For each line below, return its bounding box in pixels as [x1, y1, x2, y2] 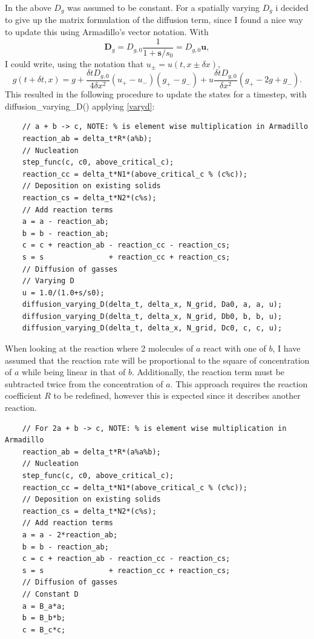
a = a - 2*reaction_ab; [22, 530, 118, 539]
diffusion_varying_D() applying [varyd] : [5, 99, 155, 112]
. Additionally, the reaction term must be [131, 365, 285, 378]
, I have [272, 342, 301, 355]
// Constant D [22, 589, 79, 598]
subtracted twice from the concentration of [5, 377, 163, 390]
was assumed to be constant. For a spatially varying [67, 1, 260, 13]
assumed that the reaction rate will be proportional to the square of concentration [5, 353, 310, 366]
